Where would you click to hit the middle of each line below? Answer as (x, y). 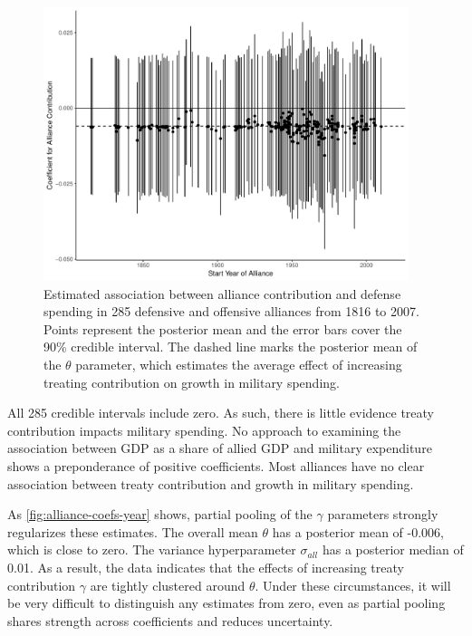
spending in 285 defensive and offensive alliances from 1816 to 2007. (231, 311)
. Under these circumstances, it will (353, 585)
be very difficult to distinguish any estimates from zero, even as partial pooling (226, 603)
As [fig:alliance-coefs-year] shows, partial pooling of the (160, 514)
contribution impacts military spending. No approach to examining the (204, 430)
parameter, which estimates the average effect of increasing (239, 365)
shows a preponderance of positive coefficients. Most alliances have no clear (216, 466)
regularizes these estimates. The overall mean (133, 531)
